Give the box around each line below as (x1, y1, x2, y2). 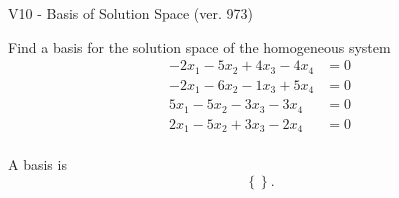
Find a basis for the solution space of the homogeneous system (8, 36, 391, 57)
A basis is (8, 154, 67, 175)
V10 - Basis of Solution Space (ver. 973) (8, 3, 253, 23)
